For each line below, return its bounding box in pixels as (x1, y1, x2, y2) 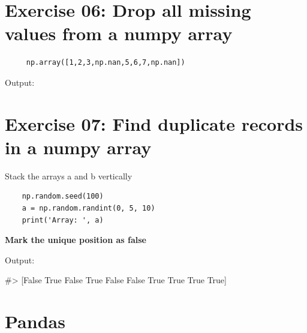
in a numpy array (5, 134, 152, 159)
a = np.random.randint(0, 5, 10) (22, 204, 155, 212)
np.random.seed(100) (22, 192, 104, 201)
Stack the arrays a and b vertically (5, 169, 133, 182)
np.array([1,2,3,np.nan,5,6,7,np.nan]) (26, 58, 185, 67)
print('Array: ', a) (22, 215, 104, 224)
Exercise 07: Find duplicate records (5, 111, 303, 136)
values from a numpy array (5, 21, 233, 46)
